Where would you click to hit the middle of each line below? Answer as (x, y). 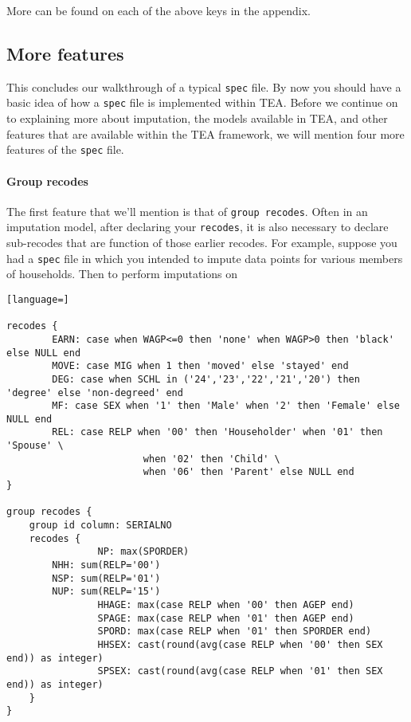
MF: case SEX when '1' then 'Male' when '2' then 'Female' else (226, 406)
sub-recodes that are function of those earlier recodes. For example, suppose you (202, 243)
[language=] (38, 299)
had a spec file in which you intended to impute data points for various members (205, 258)
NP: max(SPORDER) (143, 552)
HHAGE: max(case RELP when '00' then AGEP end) (226, 605)
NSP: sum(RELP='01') (106, 578)
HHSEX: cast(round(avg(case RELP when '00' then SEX (240, 644)
